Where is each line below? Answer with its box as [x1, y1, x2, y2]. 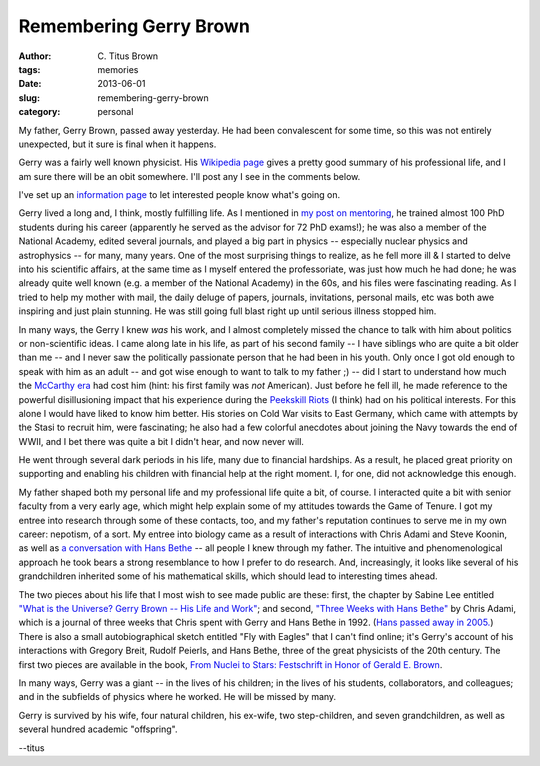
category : [18, 106, 61, 118]
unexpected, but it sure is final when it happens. [18, 138, 217, 150]
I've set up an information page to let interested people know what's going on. [18, 189, 340, 201]
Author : [18, 50, 52, 62]
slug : [18, 91, 40, 104]
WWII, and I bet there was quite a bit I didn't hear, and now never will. [18, 435, 305, 447]
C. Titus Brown [97, 50, 159, 62]
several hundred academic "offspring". [18, 723, 179, 735]
